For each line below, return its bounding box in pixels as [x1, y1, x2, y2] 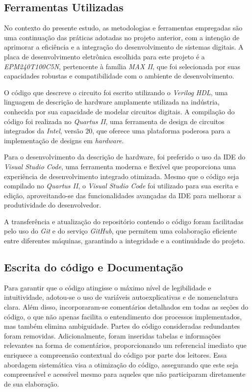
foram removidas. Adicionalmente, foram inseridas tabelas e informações [4, 330, 221, 340]
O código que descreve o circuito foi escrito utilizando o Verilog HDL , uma [4, 87, 228, 97]
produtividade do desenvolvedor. [4, 200, 101, 210]
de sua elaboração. [4, 378, 59, 389]
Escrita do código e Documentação [4, 260, 183, 275]
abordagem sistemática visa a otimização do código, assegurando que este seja [4, 359, 238, 369]
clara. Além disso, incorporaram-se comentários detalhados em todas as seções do [4, 302, 249, 312]
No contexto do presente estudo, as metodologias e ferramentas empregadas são [4, 23, 243, 33]
